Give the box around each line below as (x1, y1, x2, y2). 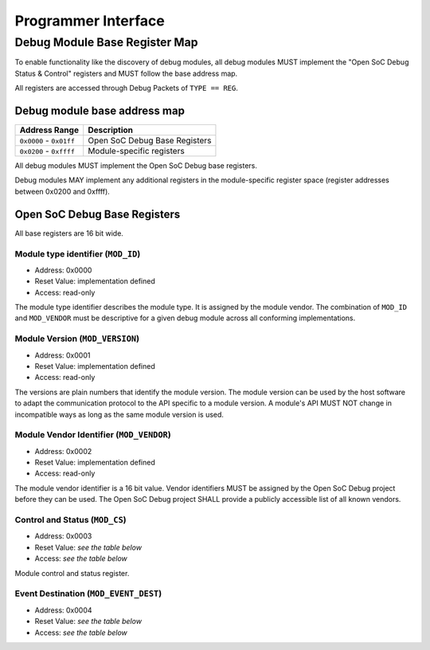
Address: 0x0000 (34, 265, 92, 275)
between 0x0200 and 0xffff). (14, 186, 111, 196)
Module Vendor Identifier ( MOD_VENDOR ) (14, 429, 171, 441)
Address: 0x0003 (34, 531, 92, 541)
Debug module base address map (14, 104, 185, 117)
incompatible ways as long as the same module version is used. (14, 409, 225, 419)
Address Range (19, 124, 80, 135)
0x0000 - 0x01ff (19, 135, 76, 147)
